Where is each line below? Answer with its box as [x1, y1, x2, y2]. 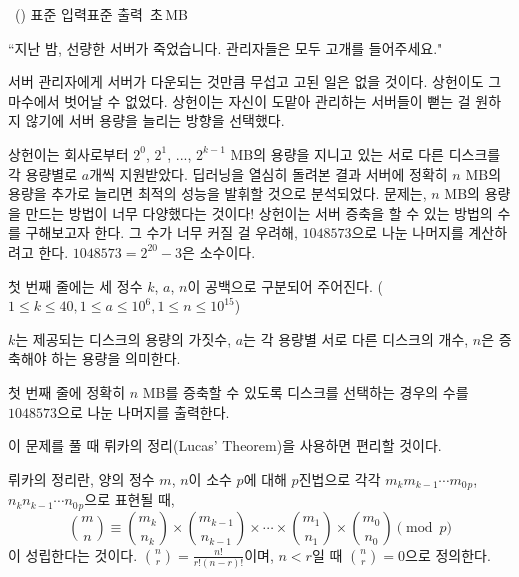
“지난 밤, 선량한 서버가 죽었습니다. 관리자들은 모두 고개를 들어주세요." [8, 37, 443, 58]
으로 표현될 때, [84, 489, 175, 510]
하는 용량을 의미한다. [51, 348, 181, 369]
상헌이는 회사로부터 [8, 143, 129, 164]
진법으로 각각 [298, 468, 381, 489]
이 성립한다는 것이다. [8, 544, 138, 565]
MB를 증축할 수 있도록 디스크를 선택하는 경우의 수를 [142, 381, 469, 402]
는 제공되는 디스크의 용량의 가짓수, [15, 328, 232, 349]
